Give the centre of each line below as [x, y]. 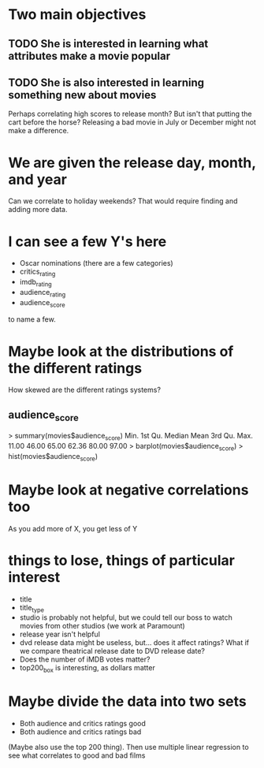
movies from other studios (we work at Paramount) [102, 626]
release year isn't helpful [60, 634]
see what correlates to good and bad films [77, 755]
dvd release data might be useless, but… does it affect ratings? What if [134, 643]
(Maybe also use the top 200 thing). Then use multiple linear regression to [129, 747]
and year [37, 179]
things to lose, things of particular [121, 560]
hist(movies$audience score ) [53, 457]
